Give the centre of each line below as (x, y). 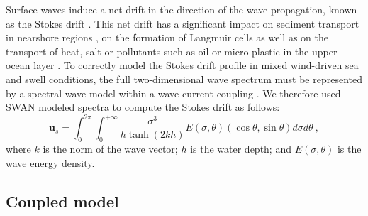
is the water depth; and (241, 149)
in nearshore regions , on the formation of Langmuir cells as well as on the (167, 37)
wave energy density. (50, 162)
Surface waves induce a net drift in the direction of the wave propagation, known (182, 9)
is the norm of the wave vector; (110, 149)
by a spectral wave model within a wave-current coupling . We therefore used (173, 93)
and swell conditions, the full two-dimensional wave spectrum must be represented (184, 79)
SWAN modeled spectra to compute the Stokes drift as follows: (143, 107)
